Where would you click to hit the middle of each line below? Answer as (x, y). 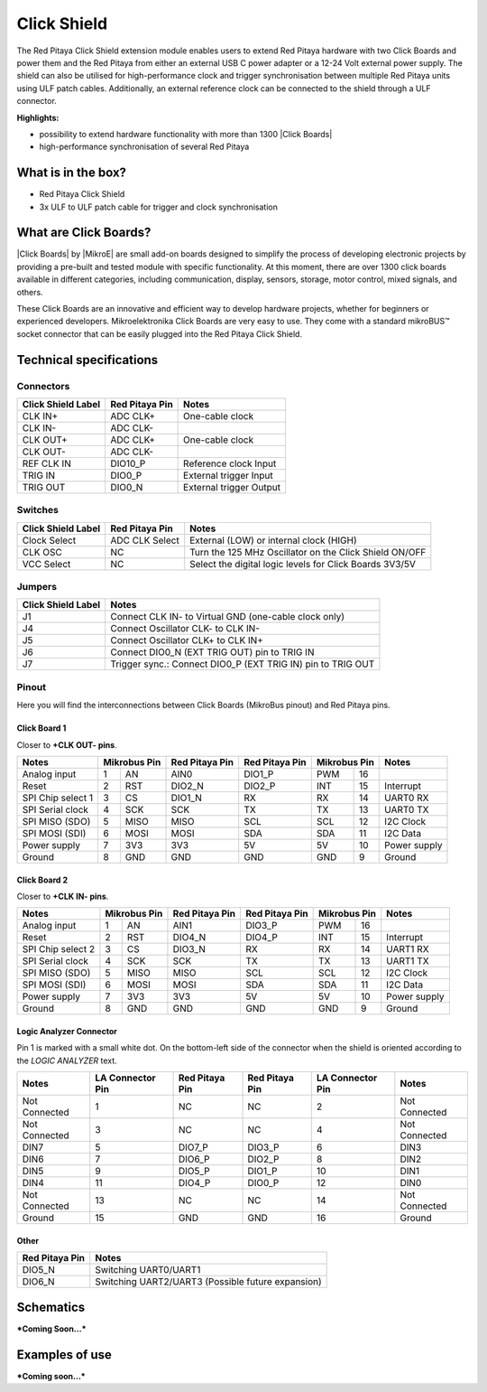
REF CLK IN (46, 463)
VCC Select (46, 564)
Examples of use (64, 1355)
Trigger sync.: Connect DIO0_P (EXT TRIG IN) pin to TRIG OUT (243, 664)
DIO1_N (187, 798)
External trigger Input (229, 475)
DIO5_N (39, 1270)
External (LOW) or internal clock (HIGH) (273, 540)
